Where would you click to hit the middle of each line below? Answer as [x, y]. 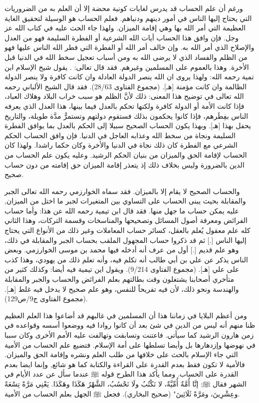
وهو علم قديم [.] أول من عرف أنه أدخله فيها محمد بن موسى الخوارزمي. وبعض [122, 250]
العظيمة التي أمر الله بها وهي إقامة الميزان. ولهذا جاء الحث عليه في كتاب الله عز [125, 28]
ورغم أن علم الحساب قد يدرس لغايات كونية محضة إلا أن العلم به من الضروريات [124, 8]
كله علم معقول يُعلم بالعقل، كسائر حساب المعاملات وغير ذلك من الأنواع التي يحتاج [128, 230]
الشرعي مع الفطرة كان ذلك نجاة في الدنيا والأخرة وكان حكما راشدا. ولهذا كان [121, 145]
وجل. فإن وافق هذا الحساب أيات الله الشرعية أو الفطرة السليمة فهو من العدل [122, 37]
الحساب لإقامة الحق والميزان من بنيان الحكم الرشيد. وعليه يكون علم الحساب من [126, 154]
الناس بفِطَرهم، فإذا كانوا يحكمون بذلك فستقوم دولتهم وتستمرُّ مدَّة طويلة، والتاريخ [127, 115]
